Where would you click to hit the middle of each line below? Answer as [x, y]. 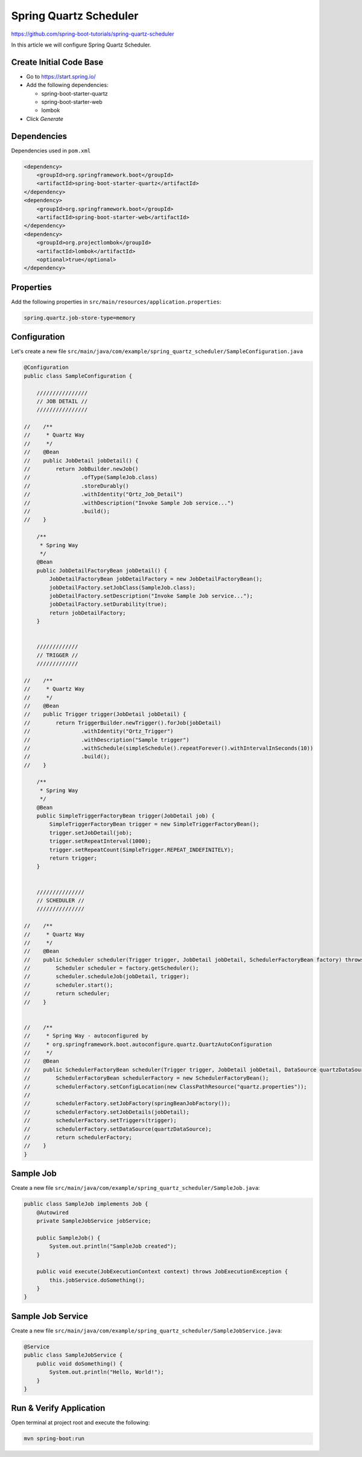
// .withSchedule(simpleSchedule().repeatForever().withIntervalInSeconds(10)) [169, 748]
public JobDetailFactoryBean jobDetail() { [102, 570]
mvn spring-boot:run [54, 1439]
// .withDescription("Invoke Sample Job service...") [129, 503]
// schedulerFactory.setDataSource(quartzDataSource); [118, 1129]
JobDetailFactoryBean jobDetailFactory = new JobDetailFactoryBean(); [156, 579]
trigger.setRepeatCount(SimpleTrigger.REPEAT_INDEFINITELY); [141, 850]
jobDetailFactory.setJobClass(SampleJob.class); [122, 587]
